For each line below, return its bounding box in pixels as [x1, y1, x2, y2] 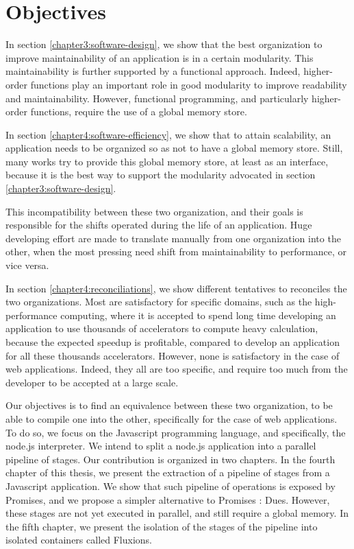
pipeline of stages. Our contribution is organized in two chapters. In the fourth [5, 452, 336, 466]
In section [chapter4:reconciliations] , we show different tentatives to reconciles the [5, 281, 347, 295]
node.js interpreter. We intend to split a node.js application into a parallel [5, 439, 316, 453]
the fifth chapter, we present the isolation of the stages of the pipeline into [5, 519, 318, 533]
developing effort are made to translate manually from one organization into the [5, 231, 341, 245]
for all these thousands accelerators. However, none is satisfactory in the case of [5, 348, 340, 362]
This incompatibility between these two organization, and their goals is [5, 204, 303, 218]
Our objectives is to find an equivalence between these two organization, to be [5, 398, 333, 412]
